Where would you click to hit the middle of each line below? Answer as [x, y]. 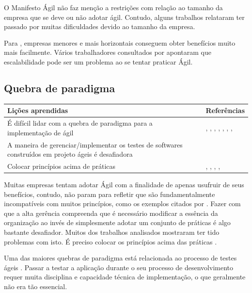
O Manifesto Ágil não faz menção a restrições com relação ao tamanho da [113, 7]
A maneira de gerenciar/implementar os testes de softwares [95, 144]
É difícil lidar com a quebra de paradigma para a [80, 123]
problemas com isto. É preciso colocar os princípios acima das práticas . [110, 241]
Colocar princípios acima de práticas [62, 166]
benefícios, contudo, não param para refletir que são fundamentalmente [110, 194]
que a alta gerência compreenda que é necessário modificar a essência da [111, 213]
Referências [225, 110]
